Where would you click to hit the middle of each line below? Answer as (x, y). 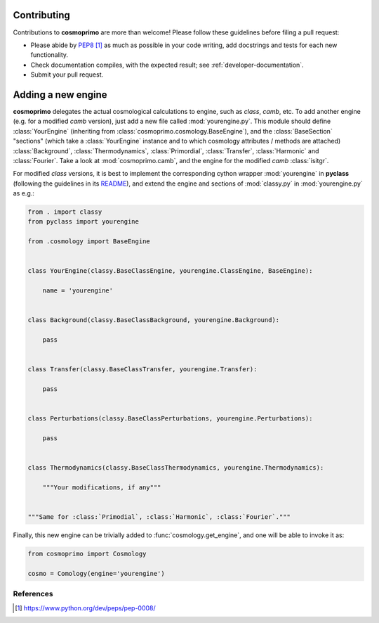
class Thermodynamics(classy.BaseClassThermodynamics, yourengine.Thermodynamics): (176, 468)
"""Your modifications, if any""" (102, 488)
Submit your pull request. (67, 75)
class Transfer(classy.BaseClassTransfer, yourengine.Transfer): (142, 370)
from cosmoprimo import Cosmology (87, 554)
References (33, 594)
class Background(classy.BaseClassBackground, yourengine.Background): (154, 320)
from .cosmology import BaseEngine (89, 242)
